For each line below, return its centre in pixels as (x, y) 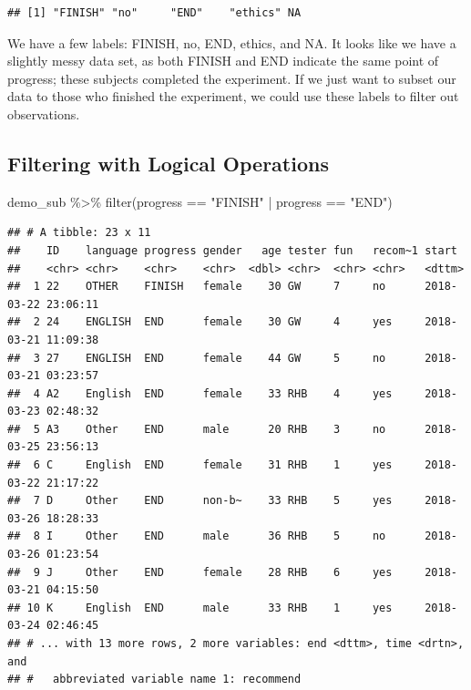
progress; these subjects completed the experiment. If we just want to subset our (232, 78)
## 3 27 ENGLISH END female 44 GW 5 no (197, 358)
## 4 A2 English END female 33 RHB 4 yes (200, 393)
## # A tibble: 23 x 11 (79, 233)
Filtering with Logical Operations (168, 163)
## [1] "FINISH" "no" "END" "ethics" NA (154, 13)
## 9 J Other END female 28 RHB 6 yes (200, 572)
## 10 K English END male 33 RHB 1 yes (200, 608)
